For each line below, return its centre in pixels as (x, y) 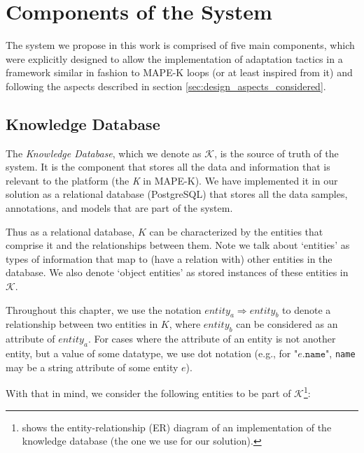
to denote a (307, 309)
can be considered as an (287, 324)
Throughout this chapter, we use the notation (104, 309)
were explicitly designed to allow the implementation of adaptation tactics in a (174, 58)
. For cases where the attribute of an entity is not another (212, 339)
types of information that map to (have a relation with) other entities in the (169, 258)
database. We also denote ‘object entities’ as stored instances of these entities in (177, 272)
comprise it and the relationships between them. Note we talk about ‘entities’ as (178, 245)
